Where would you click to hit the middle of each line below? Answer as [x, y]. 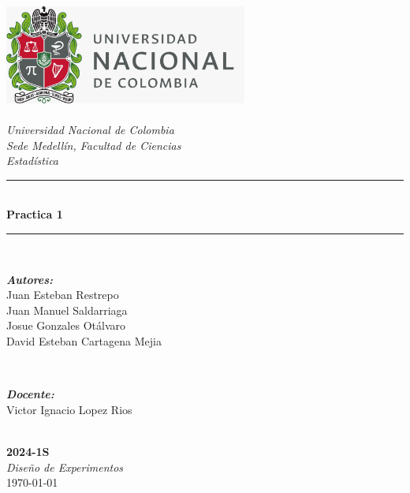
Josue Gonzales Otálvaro [66, 325]
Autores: [30, 279]
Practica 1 [35, 214]
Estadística [33, 161]
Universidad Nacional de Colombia [90, 130]
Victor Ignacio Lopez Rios [69, 409]
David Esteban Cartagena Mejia [84, 340]
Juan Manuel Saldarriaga [67, 310]
